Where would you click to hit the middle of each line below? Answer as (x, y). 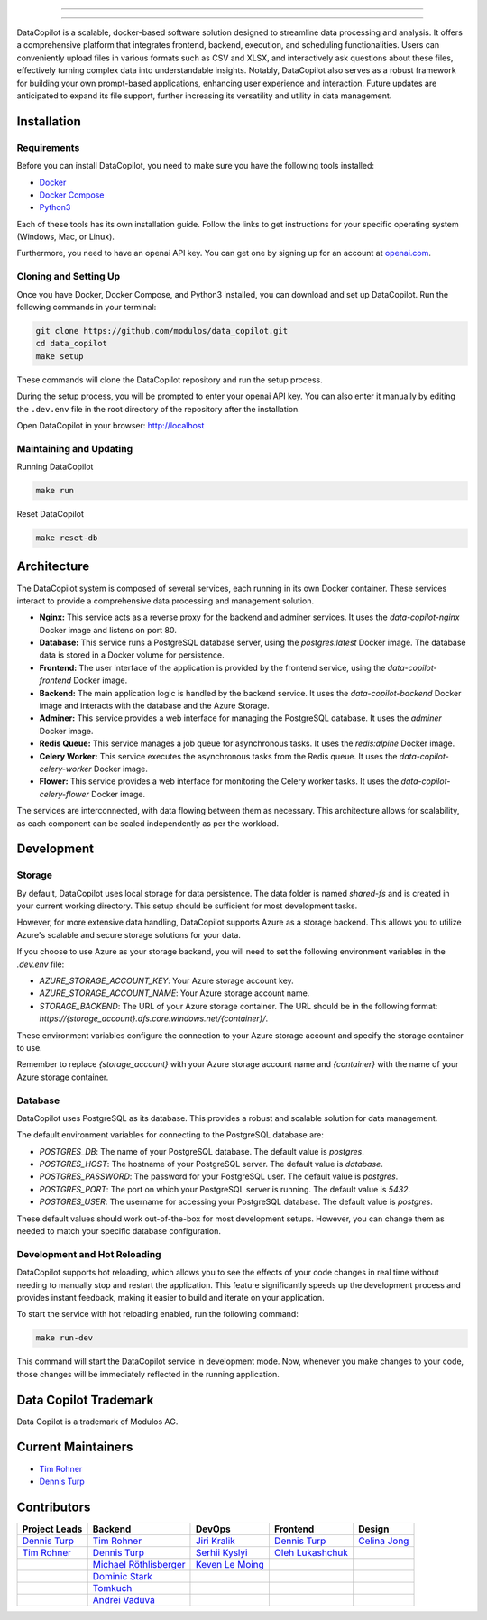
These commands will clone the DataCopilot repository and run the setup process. (170, 380)
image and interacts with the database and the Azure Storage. (154, 706)
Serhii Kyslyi (221, 1552)
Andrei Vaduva (124, 1599)
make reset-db (67, 538)
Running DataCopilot (55, 467)
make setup (60, 356)
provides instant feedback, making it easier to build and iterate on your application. (170, 1297)
